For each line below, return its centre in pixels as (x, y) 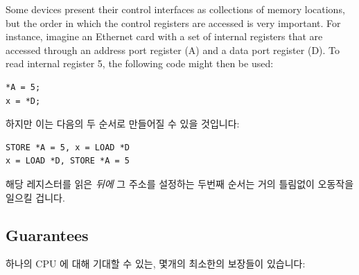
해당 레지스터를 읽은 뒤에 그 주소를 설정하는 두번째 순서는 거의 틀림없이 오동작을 (180, 183)
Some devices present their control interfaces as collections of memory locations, (175, 9)
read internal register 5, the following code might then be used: (140, 63)
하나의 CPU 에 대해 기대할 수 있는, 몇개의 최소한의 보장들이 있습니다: (156, 264)
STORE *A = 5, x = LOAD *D (68, 147)
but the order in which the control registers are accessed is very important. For (173, 23)
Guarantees (47, 234)
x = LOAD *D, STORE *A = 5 (68, 161)
